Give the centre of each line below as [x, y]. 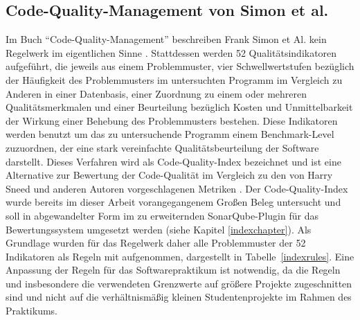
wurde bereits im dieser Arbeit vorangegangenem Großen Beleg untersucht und [173, 202]
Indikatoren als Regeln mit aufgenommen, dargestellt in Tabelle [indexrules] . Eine [180, 256]
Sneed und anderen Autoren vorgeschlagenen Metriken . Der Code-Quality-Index [177, 188]
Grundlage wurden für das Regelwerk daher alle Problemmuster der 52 [156, 243]
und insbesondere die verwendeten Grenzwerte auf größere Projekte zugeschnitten [179, 283]
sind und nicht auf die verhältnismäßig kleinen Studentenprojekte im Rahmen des [179, 297]
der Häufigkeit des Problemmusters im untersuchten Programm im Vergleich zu [174, 79]
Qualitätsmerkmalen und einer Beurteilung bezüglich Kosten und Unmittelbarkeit [179, 107]
